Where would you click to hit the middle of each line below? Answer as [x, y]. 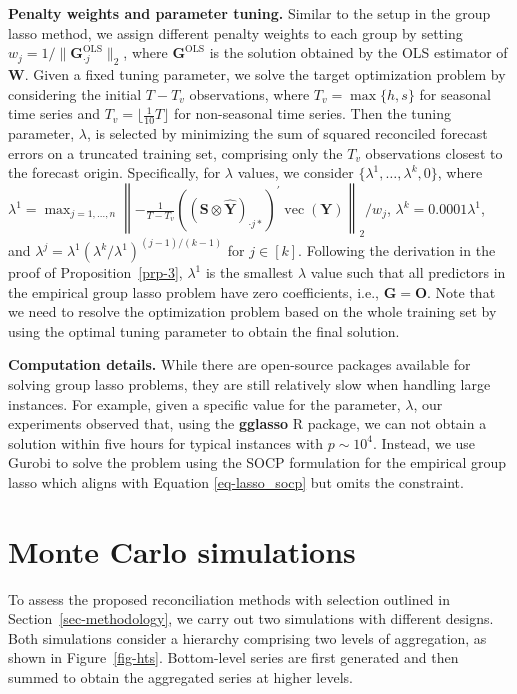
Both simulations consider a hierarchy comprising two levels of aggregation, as [247, 637]
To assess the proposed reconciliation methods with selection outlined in [229, 598]
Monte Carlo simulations [182, 550]
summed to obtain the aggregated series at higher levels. [180, 677]
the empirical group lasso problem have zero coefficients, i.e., [193, 291]
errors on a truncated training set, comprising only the [175, 152]
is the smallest [249, 272]
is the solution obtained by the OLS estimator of [358, 52]
